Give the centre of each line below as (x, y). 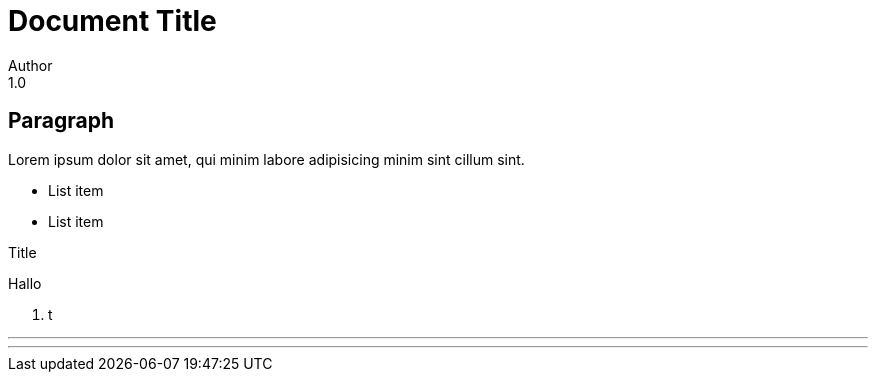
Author (30, 65)
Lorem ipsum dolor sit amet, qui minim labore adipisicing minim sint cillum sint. (266, 159)
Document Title (112, 21)
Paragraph (61, 121)
